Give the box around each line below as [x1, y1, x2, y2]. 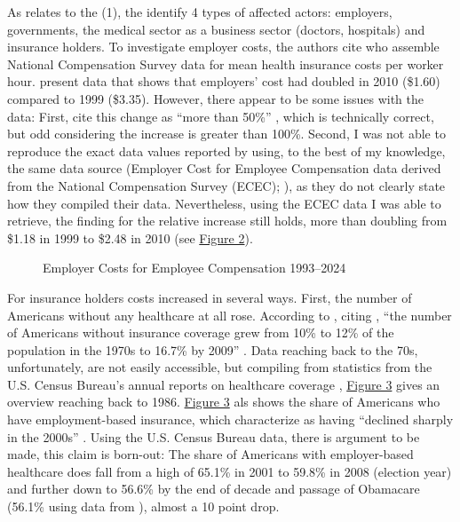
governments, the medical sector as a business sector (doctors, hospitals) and [7, 20, 425, 38]
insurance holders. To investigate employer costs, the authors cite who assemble [7, 37, 440, 56]
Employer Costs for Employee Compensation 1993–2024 [43, 258, 346, 277]
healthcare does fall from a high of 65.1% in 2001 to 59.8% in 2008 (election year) [7, 462, 452, 480]
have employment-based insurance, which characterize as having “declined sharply [7, 410, 454, 429]
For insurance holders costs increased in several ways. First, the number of [7, 288, 412, 306]
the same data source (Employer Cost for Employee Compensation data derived [7, 159, 441, 178]
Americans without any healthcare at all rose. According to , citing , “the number [7, 305, 452, 324]
